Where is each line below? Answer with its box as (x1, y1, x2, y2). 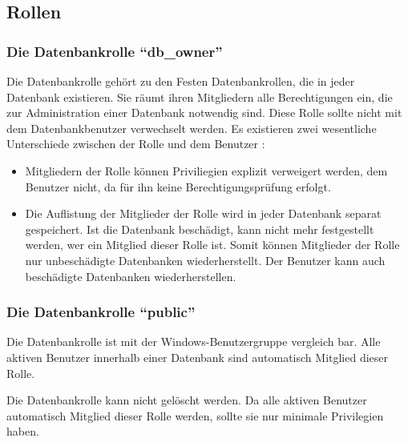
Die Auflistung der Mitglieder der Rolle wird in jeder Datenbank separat (25, 205, 382, 222)
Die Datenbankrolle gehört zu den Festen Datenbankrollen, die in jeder (6, 73, 355, 89)
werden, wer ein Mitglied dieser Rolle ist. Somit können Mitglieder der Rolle (25, 236, 400, 253)
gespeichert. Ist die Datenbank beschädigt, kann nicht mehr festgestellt (25, 220, 374, 237)
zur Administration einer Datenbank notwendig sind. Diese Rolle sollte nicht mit (6, 104, 402, 121)
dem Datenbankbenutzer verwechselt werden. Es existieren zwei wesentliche (6, 119, 377, 136)
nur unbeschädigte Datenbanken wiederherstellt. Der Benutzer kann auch (25, 251, 386, 268)
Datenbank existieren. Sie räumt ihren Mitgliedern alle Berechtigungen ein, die (6, 88, 393, 105)
